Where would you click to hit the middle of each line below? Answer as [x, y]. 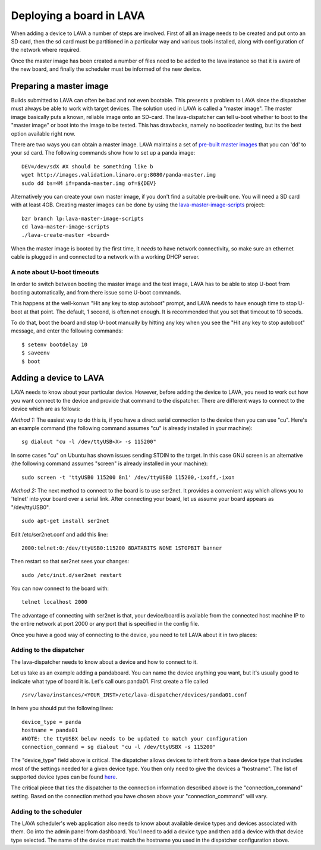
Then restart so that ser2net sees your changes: [70, 562]
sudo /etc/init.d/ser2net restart [72, 575]
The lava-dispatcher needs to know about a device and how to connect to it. [105, 662]
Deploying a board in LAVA [78, 15]
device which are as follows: [46, 409]
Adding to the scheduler [47, 811]
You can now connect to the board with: [60, 588]
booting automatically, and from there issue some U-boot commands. [96, 292]
